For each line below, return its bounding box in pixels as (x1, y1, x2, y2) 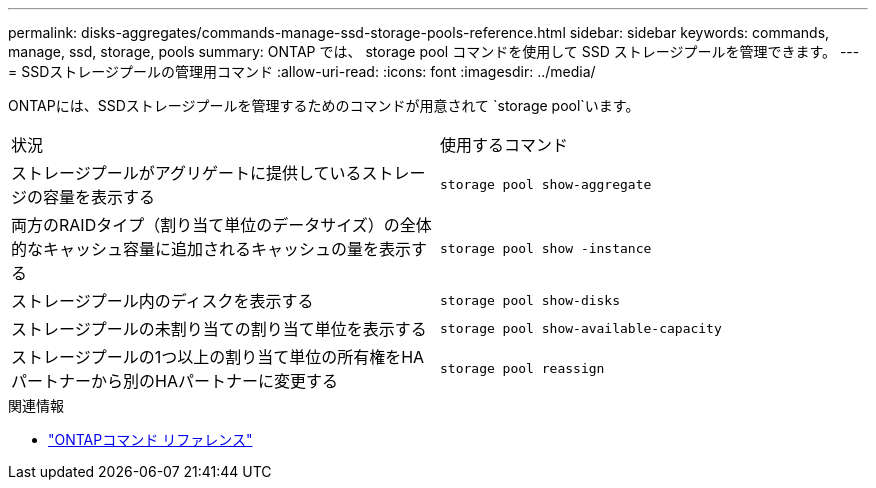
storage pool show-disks (440, 292, 621, 308)
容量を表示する (43, 187, 156, 207)
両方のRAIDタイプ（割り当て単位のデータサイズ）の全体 (11, 215, 432, 235)
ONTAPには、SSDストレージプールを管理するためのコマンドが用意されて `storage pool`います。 (8, 97, 640, 114)
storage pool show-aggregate (440, 176, 652, 192)
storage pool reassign (440, 360, 605, 376)
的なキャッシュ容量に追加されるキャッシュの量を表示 (11, 239, 412, 259)
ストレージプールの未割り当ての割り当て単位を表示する (11, 319, 427, 339)
